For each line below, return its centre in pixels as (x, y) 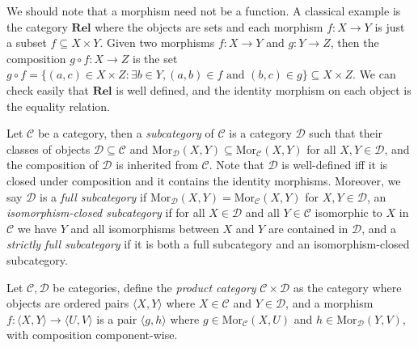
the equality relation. (59, 106)
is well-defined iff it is (335, 165)
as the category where (347, 287)
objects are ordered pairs (68, 303)
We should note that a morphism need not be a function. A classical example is (204, 11)
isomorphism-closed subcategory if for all (106, 212)
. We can (374, 74)
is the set (155, 58)
